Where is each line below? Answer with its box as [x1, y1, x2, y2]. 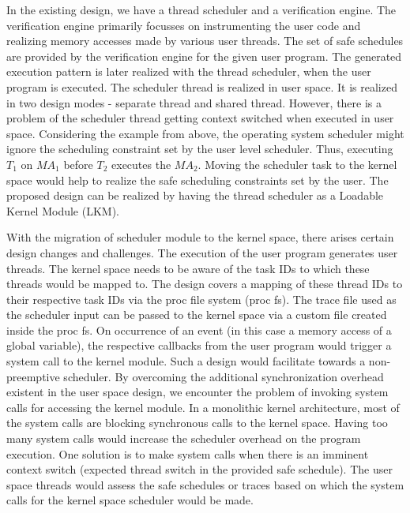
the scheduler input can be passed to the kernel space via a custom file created [6, 306, 387, 323]
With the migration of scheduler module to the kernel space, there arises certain [6, 229, 394, 245]
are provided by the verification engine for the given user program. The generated [6, 47, 402, 64]
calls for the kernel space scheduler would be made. [6, 492, 254, 508]
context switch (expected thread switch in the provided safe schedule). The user [6, 461, 393, 477]
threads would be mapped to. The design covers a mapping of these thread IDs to [6, 275, 403, 292]
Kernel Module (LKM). [6, 202, 119, 219]
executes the [111, 155, 171, 172]
